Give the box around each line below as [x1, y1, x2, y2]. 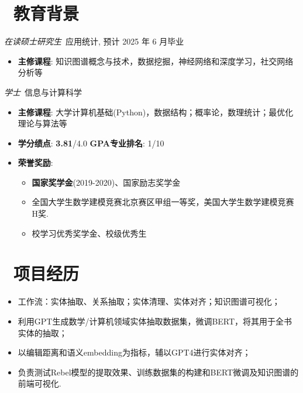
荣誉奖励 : [18, 156, 53, 169]
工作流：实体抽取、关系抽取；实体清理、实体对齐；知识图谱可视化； [18, 295, 280, 307]
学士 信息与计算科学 [4, 86, 82, 98]
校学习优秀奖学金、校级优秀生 [32, 227, 147, 239]
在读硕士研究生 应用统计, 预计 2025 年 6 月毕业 [4, 35, 184, 47]
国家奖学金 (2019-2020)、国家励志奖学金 [32, 176, 181, 188]
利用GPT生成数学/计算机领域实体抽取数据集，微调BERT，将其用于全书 [18, 315, 292, 327]
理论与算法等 [18, 117, 67, 129]
